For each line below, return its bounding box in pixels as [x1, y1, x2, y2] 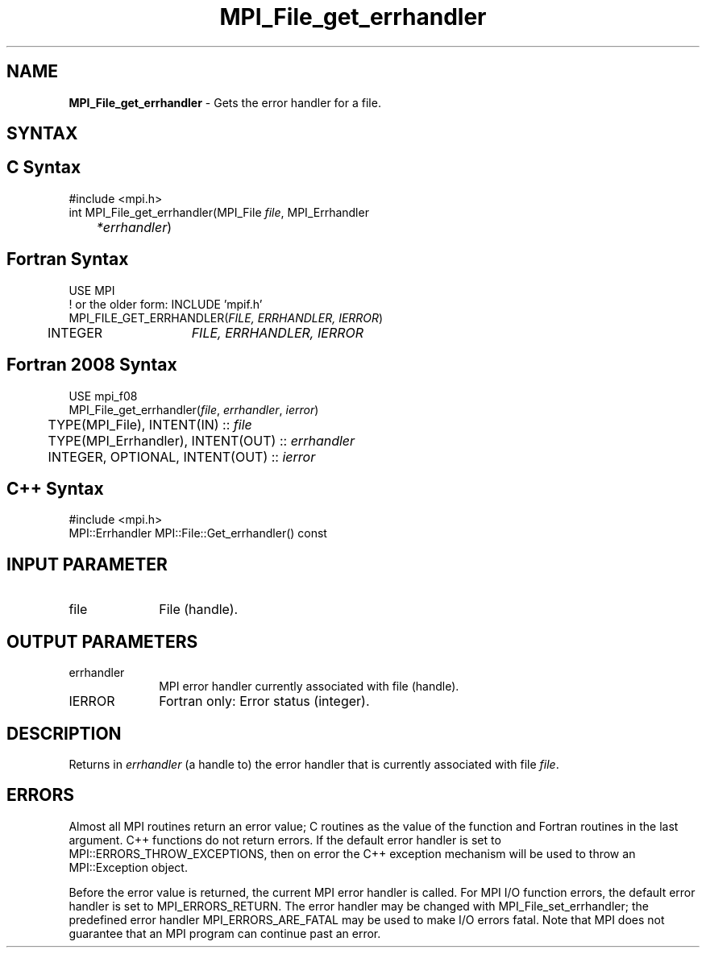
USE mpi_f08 [69, 388, 138, 403]
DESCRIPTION [6, 723, 122, 744]
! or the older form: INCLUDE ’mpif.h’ [69, 297, 263, 311]
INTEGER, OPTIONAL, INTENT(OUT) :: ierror [48, 448, 316, 465]
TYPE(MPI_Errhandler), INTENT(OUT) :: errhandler [48, 432, 355, 449]
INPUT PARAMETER [6, 554, 168, 574]
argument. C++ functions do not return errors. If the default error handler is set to [69, 832, 501, 847]
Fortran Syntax [6, 249, 129, 270]
